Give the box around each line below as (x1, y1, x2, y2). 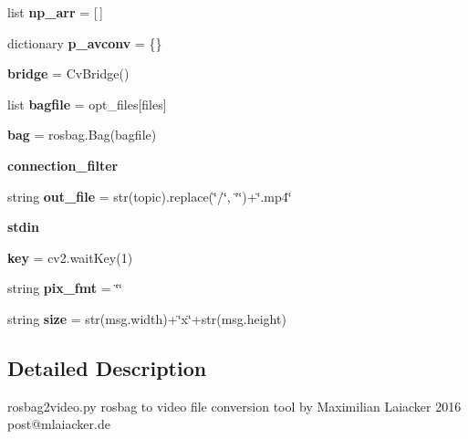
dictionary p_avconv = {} (7, 33, 162, 52)
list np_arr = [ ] (7, 3, 103, 21)
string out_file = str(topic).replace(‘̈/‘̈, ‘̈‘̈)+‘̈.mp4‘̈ (7, 186, 292, 205)
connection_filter (7, 155, 119, 174)
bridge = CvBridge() (7, 64, 130, 83)
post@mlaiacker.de (7, 414, 110, 434)
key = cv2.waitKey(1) (7, 247, 133, 267)
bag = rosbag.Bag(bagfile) (7, 125, 157, 144)
